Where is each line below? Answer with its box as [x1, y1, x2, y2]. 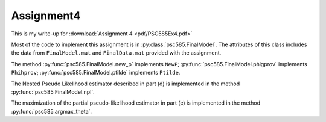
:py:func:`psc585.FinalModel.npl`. [11, 88, 95, 96]
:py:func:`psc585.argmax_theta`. [11, 108, 92, 115]
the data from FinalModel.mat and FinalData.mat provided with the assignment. [11, 49, 222, 56]
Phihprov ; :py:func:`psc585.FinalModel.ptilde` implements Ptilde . [11, 69, 181, 76]
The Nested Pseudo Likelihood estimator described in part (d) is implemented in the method [11, 80, 240, 87]
